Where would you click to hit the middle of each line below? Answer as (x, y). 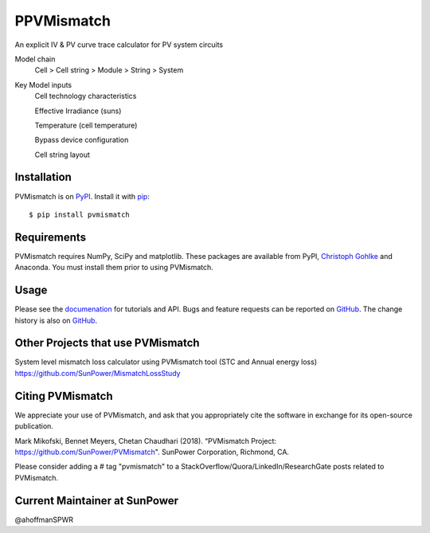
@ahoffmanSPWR (44, 519)
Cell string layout (63, 155)
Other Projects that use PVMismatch (107, 343)
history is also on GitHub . (56, 320)
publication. (34, 426)
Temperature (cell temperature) (86, 125)
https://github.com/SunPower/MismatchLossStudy (98, 373)
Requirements (51, 237)
